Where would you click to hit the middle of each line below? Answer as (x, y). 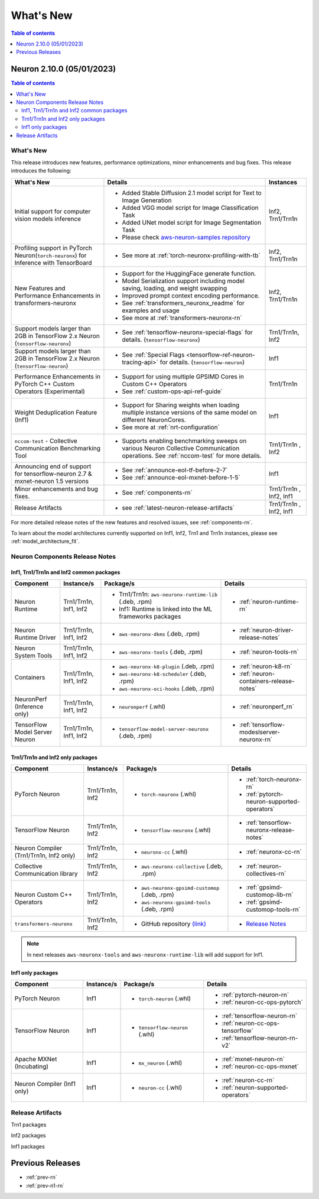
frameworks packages (150, 617)
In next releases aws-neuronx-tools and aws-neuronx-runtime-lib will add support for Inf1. (145, 954)
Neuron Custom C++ (43, 895)
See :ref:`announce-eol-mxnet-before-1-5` (181, 477)
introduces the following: (41, 171)
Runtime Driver (35, 637)
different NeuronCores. (154, 420)
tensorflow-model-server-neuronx (164, 729)
